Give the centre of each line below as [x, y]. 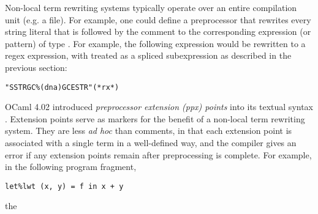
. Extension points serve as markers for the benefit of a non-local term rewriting [155, 118]
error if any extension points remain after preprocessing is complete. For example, [158, 154]
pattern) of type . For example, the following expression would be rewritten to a [155, 43]
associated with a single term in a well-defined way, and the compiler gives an [151, 142]
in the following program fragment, [71, 167]
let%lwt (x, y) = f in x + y [64, 186]
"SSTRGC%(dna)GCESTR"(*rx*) [62, 87]
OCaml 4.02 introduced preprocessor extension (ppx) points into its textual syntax [159, 107]
